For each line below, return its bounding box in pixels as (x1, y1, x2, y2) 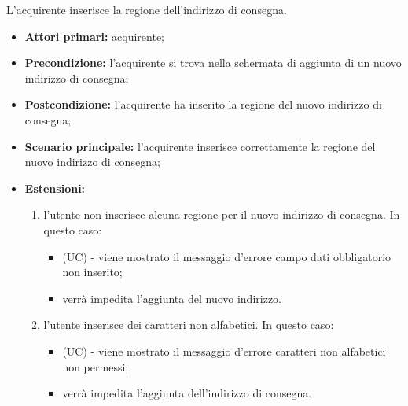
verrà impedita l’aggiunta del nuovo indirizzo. (62, 290, 281, 306)
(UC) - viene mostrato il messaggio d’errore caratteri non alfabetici (62, 342, 386, 359)
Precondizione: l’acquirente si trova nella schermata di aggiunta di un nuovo (24, 54, 402, 71)
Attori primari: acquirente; (24, 28, 165, 44)
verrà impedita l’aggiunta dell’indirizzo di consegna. (62, 385, 312, 401)
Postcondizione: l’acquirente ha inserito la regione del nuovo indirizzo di (24, 96, 382, 113)
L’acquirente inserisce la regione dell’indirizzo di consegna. (6, 2, 287, 17)
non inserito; (62, 264, 123, 280)
